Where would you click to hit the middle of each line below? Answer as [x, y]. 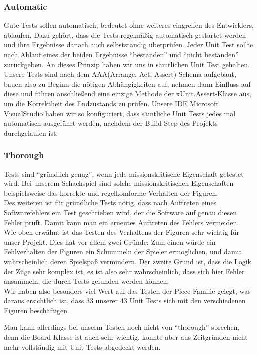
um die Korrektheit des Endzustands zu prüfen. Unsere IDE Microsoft [111, 103]
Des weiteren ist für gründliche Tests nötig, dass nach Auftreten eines [110, 203]
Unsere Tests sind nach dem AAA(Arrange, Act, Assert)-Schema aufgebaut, [120, 74]
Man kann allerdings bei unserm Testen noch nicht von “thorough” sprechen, [122, 327]
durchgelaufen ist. [31, 132]
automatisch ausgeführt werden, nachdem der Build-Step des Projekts [111, 123]
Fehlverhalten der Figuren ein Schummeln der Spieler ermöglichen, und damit [123, 252]
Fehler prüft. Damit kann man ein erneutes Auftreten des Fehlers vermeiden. [122, 222]
